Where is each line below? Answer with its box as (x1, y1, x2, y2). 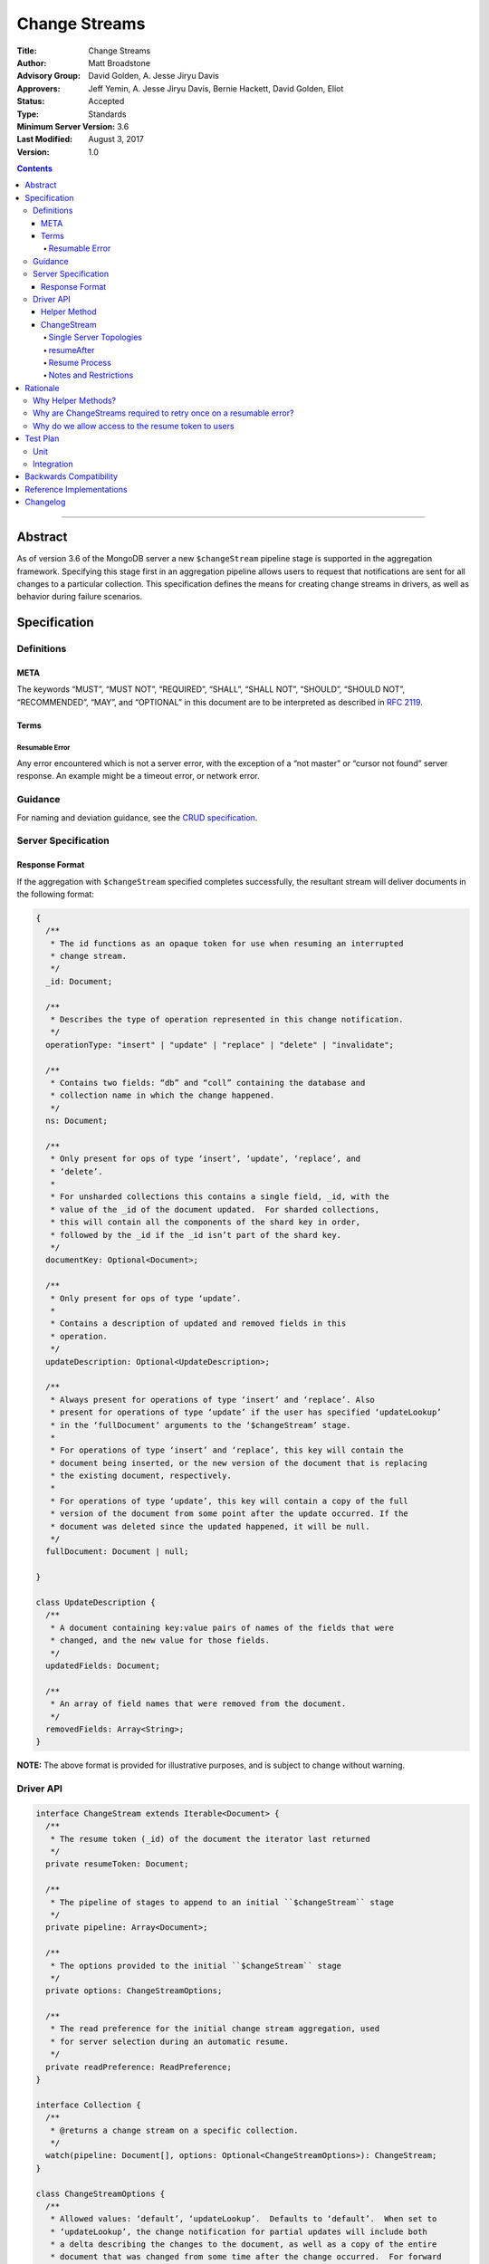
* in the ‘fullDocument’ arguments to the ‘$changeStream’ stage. (50, 1420, 351, 1430)
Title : (16, 45, 38, 56)
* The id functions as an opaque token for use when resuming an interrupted (50, 938, 404, 948)
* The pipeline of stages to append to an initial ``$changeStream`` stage (50, 1897, 394, 1907)
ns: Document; (45, 1116, 109, 1127)
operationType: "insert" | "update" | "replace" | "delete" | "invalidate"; (45, 1040, 394, 1050)
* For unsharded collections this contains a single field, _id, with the (50, 1192, 389, 1202)
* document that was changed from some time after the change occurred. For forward (50, 2251, 443, 2262)
